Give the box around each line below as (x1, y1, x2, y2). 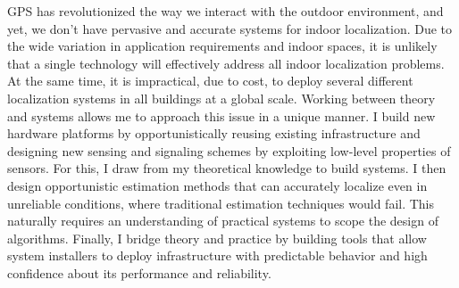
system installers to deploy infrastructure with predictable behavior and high (7, 246, 428, 265)
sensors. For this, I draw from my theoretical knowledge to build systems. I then (7, 159, 446, 177)
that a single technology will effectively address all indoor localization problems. (7, 53, 445, 72)
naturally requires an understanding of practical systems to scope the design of (7, 211, 438, 230)
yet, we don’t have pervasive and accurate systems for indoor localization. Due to (7, 19, 453, 37)
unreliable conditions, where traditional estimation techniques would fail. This (7, 193, 435, 212)
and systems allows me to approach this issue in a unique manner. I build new (7, 106, 436, 125)
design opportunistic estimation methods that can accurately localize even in (7, 176, 428, 194)
